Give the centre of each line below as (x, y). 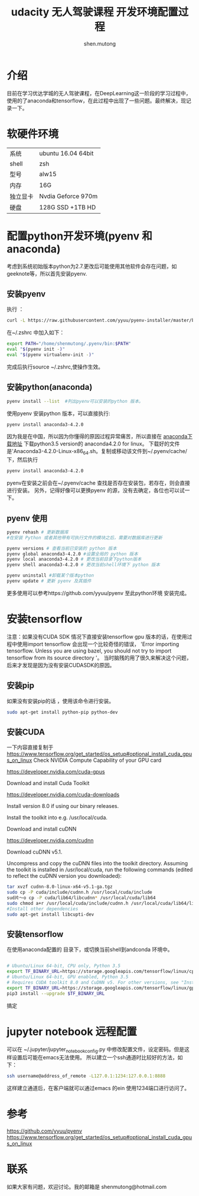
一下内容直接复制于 (30, 747)
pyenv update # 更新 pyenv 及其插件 (49, 581)
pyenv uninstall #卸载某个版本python (50, 576)
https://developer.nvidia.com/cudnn (50, 841)
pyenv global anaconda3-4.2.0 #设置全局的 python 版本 (72, 554)
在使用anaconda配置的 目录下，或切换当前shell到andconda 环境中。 (90, 949)
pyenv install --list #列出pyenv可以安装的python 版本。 (75, 401)
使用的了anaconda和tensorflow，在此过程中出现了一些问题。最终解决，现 (97, 101)
